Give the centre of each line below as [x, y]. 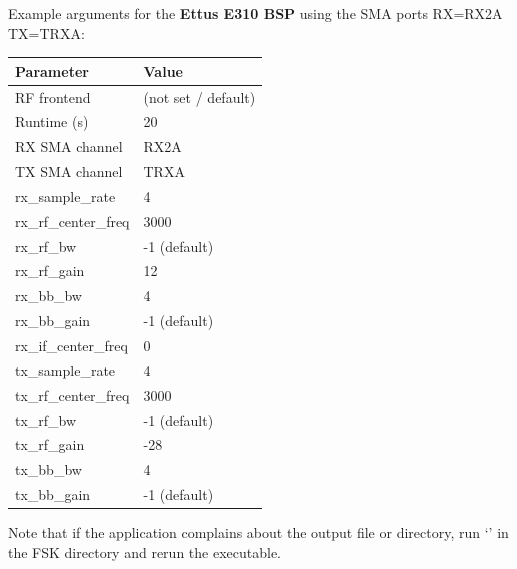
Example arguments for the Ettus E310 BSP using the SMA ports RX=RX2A [255, 13]
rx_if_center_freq [71, 344]
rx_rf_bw [46, 245]
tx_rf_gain [50, 444]
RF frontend [53, 96]
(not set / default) [199, 96]
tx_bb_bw [48, 469]
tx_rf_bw [46, 419]
